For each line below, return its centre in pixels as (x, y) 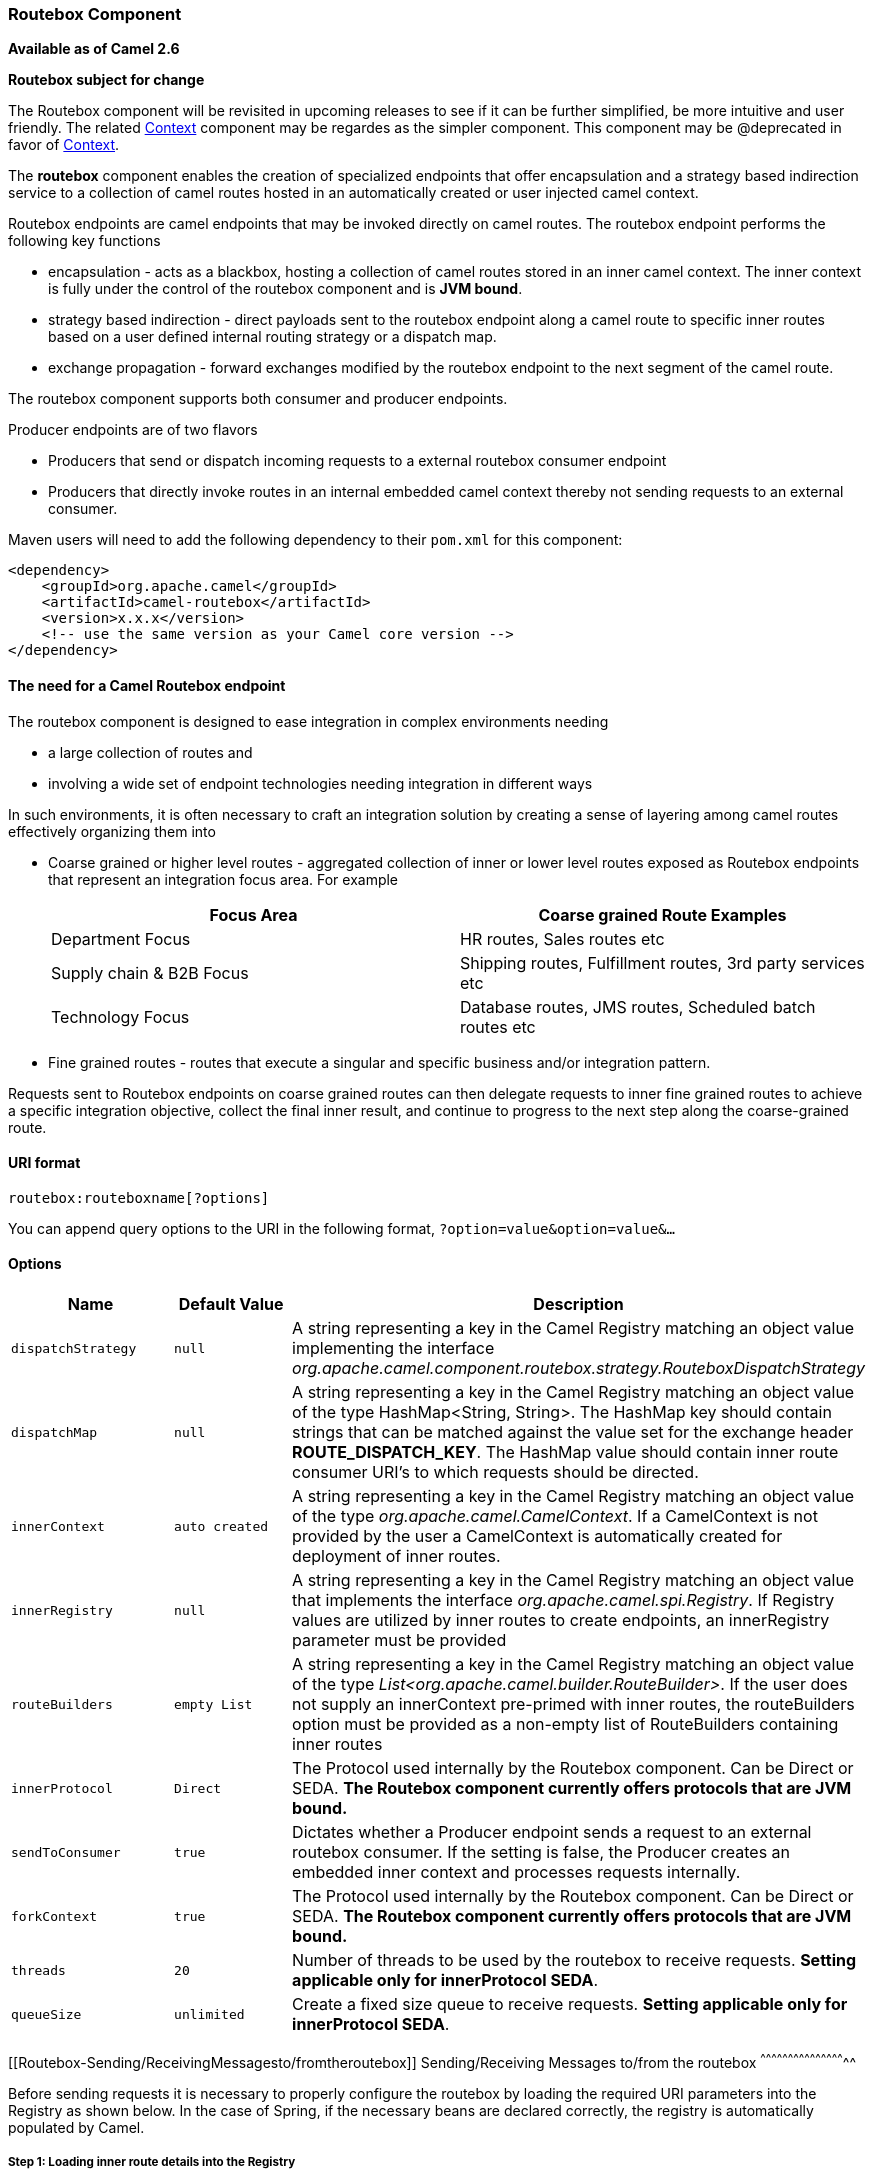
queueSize (46, 2014)
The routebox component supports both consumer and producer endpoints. (258, 399)
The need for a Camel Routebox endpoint (147, 685)
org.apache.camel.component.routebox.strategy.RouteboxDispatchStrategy (578, 1368)
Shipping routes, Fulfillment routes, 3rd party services (662, 962)
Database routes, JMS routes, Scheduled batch (638, 1006)
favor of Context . (64, 145)
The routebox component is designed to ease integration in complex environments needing (308, 721)
